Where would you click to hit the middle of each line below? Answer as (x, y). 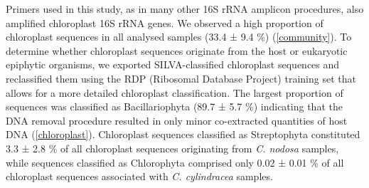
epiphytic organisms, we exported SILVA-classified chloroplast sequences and (173, 64)
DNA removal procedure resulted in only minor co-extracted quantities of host (177, 120)
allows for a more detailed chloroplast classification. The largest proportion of (175, 92)
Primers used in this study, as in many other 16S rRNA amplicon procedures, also (185, 9)
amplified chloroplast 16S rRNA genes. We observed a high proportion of (165, 22)
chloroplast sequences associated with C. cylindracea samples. (139, 176)
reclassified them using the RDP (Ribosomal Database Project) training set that (181, 78)
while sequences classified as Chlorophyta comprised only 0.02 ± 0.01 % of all (175, 162)
